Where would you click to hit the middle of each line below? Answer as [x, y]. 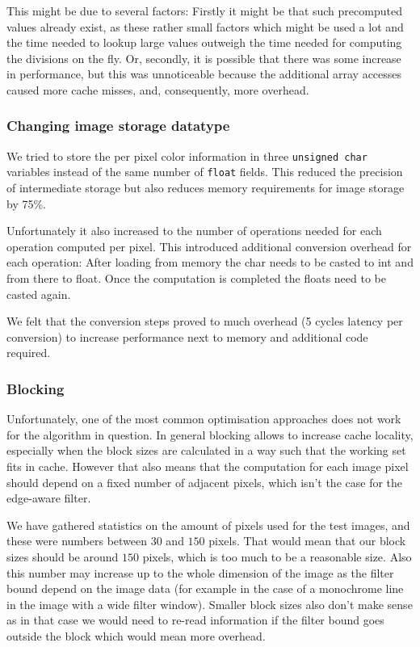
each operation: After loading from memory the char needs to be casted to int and [210, 262]
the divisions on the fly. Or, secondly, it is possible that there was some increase [204, 58]
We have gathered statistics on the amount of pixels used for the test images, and [208, 525]
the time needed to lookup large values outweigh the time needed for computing [204, 42]
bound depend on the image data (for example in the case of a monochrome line [205, 588]
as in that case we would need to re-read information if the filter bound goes [195, 620]
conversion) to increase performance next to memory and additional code [187, 336]
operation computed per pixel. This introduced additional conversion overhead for [209, 246]
